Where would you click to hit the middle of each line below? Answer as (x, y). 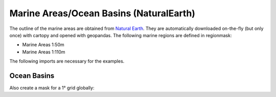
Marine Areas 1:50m (43, 45)
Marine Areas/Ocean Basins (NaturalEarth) (102, 13)
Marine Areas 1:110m (44, 52)
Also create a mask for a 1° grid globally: (52, 88)
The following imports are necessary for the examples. (67, 61)
